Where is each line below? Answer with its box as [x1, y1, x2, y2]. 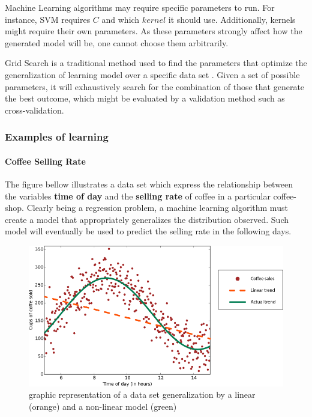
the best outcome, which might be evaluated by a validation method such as [5, 92, 285, 105]
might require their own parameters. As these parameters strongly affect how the [5, 25, 302, 37]
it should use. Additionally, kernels [168, 13, 296, 25]
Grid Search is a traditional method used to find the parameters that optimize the [5, 56, 307, 69]
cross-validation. [5, 103, 64, 116]
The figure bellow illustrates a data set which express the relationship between [5, 177, 293, 190]
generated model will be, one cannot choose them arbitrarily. [5, 36, 229, 49]
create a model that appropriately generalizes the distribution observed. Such [5, 213, 289, 225]
